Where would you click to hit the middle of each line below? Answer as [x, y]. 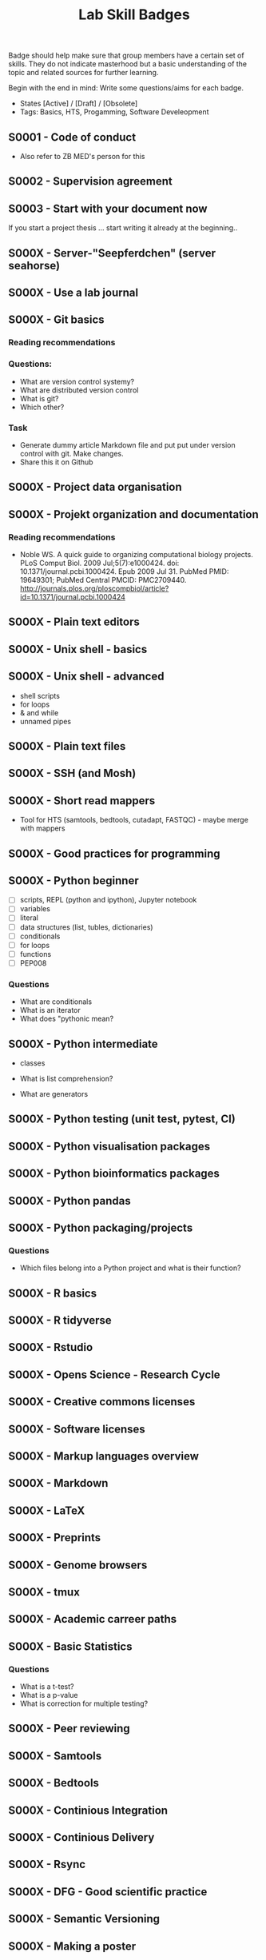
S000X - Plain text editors [74, 622]
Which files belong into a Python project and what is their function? [130, 1268]
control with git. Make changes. [71, 453]
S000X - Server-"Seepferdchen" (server [112, 253]
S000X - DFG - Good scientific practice [108, 1892]
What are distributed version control [79, 390]
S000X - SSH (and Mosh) [72, 773]
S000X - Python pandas [69, 1201]
